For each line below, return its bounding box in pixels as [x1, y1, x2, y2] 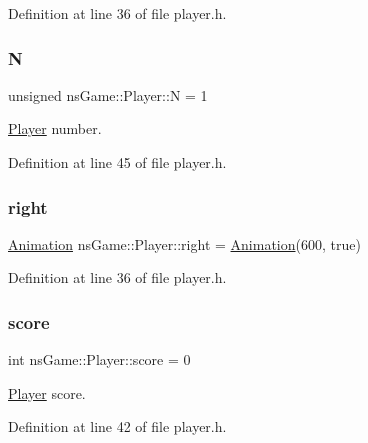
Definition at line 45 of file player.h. [8, 152, 227, 172]
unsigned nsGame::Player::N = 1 [8, 84, 208, 105]
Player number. [8, 118, 102, 139]
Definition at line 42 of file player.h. [8, 416, 227, 437]
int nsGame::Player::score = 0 [8, 349, 191, 370]
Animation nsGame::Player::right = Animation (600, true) [8, 233, 361, 254]
